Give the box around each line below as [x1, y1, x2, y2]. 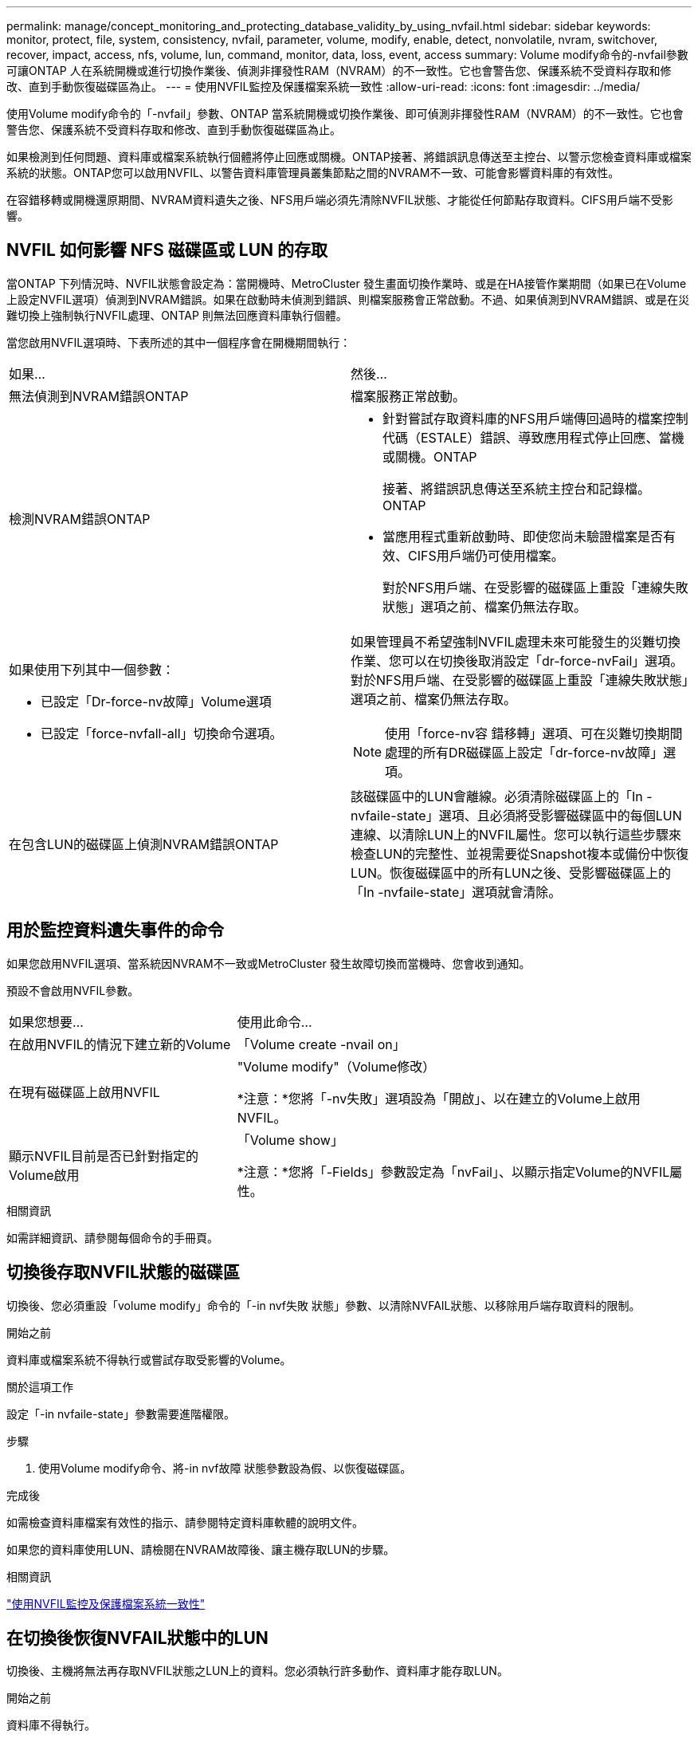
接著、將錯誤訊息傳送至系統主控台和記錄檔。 [382, 480, 651, 497]
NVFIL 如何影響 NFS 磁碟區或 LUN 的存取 [6, 240, 327, 261]
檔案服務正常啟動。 [351, 387, 466, 404]
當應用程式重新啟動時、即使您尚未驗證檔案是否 [382, 528, 664, 545]
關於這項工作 [6, 1379, 73, 1394]
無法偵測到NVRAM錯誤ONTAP [9, 387, 189, 404]
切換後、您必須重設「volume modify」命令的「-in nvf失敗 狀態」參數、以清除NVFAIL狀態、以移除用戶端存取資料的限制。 [6, 1298, 641, 1312]
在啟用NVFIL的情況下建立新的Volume [9, 1036, 231, 1052]
